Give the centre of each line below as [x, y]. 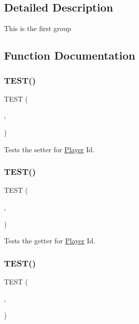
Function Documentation [70, 55]
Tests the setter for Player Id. [49, 149]
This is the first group [38, 28]
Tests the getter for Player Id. [50, 241]
